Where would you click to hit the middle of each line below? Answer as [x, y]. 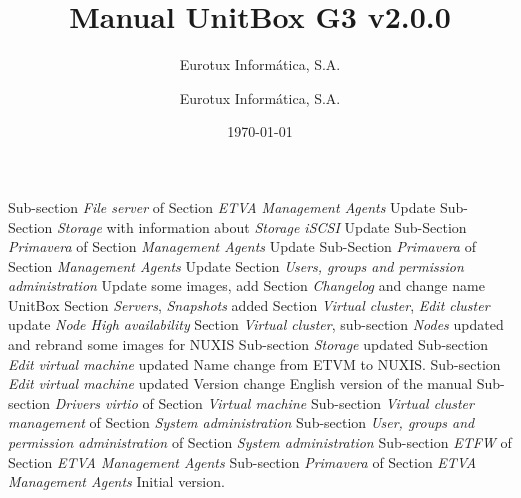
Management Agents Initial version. [116, 481]
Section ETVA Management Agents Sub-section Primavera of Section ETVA [242, 461]
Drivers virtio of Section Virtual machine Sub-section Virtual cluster [264, 402]
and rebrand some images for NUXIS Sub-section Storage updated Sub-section [248, 344]
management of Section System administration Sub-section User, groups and [241, 422]
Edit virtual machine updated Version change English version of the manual [240, 383]
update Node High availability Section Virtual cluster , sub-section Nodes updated [256, 324]
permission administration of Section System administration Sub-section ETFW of [260, 442]
